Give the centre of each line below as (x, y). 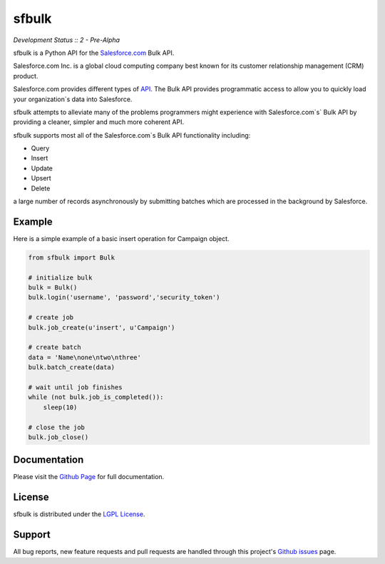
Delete (41, 188)
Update (42, 168)
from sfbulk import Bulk (72, 257)
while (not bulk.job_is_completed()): (96, 397)
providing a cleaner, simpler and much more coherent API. (99, 122)
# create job (51, 318)
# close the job (57, 427)
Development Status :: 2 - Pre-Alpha (67, 40)
